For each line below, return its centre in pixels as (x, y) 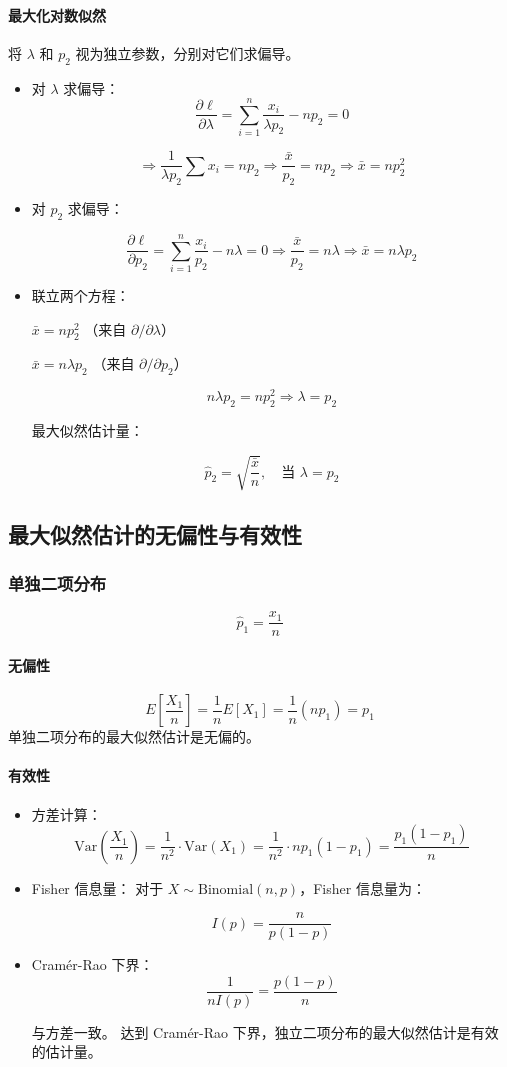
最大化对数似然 (57, 14)
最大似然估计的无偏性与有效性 (155, 533)
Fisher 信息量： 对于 (97, 887)
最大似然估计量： (87, 430)
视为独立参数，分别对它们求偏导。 (187, 52)
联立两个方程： (80, 295)
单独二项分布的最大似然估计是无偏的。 (134, 736)
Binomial (226, 889)
